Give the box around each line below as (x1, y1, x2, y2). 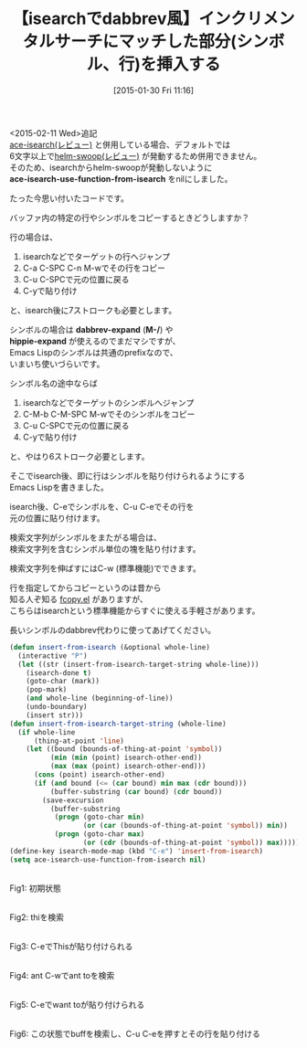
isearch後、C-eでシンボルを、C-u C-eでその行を (9, 501, 195, 512)
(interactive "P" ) (17, 651, 89, 661)
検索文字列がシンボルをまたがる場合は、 (9, 532, 162, 543)
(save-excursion (42, 796, 104, 805)
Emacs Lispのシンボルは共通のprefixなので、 (9, 346, 178, 357)
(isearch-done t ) (26, 668, 92, 677)
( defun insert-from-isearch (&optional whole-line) (9, 642, 210, 651)
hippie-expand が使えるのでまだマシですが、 (9, 335, 181, 346)
